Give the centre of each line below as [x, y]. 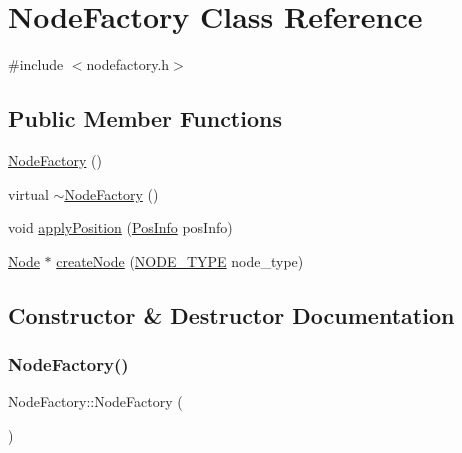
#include [36, 64]
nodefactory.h [128, 64]
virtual [28, 193]
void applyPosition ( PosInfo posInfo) [120, 227]
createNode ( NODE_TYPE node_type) [180, 260]
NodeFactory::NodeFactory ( [95, 401]
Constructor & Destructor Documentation [231, 314]
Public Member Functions [145, 118]
